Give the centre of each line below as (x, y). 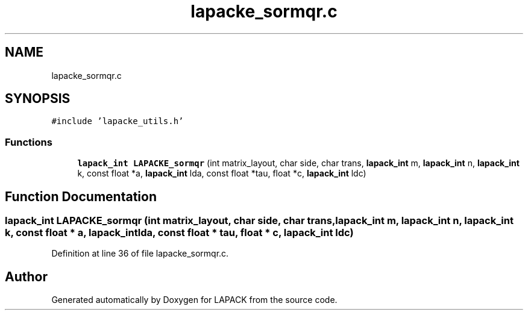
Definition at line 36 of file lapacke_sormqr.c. (140, 254)
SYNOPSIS (38, 99)
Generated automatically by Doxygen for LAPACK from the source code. (194, 300)
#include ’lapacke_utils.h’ (118, 121)
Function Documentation (81, 196)
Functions (29, 142)
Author (26, 276)
